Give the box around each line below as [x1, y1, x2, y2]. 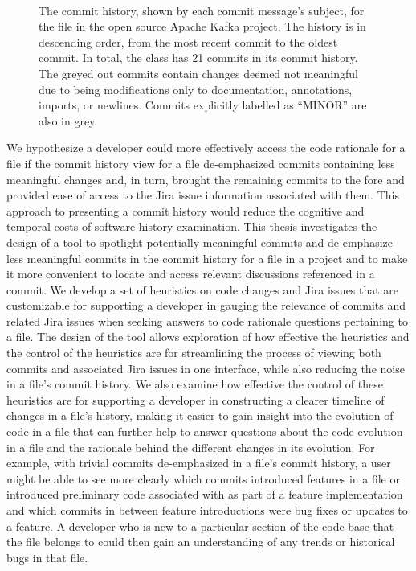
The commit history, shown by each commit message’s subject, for [39, 2, 365, 18]
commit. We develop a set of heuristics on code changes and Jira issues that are [6, 281, 399, 298]
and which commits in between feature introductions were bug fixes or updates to [6, 502, 408, 518]
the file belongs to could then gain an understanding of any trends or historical [6, 533, 395, 550]
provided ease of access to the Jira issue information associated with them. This [6, 187, 399, 203]
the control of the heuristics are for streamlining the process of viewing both [6, 344, 381, 361]
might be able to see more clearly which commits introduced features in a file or [6, 470, 400, 487]
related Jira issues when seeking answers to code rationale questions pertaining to [6, 312, 408, 329]
